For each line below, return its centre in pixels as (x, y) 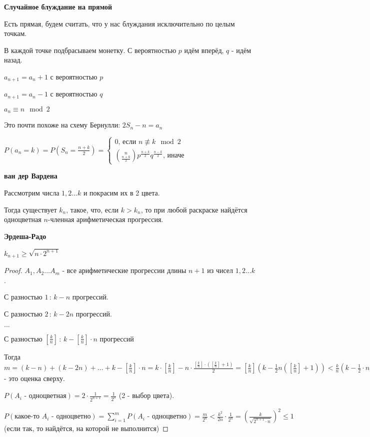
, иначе (174, 156)
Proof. (13, 270)
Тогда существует (30, 209)
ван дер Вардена (31, 176)
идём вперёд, (204, 50)
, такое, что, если (92, 209)
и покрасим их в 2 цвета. (121, 193)
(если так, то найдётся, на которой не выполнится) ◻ (86, 428)
